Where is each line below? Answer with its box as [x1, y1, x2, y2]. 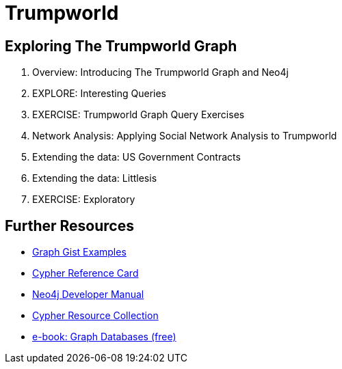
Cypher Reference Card [32, 267, 139, 279]
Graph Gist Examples [32, 246, 127, 258]
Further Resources [5, 217, 134, 234]
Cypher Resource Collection [32, 310, 159, 322]
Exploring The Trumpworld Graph [5, 37, 237, 55]
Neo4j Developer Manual [32, 288, 144, 301]
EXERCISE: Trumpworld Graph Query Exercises [32, 109, 245, 121]
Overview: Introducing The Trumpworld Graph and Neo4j [32, 66, 289, 79]
